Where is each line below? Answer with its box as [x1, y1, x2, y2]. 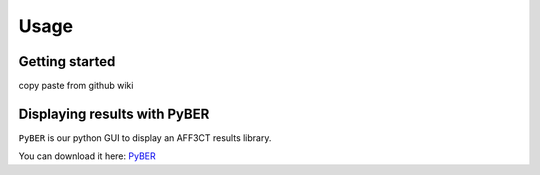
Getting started [18, 53, 116, 70]
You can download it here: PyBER [18, 150, 156, 162]
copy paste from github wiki [18, 80, 134, 92]
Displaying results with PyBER [18, 105, 210, 122]
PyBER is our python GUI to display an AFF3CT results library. [18, 131, 272, 144]
